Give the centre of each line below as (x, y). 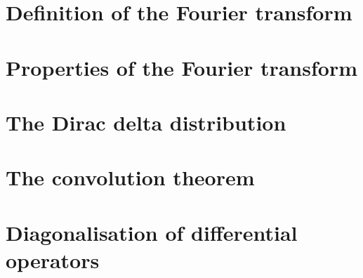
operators (53, 259)
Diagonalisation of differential (152, 232)
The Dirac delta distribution (146, 122)
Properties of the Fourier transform (181, 67)
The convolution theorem (130, 177)
